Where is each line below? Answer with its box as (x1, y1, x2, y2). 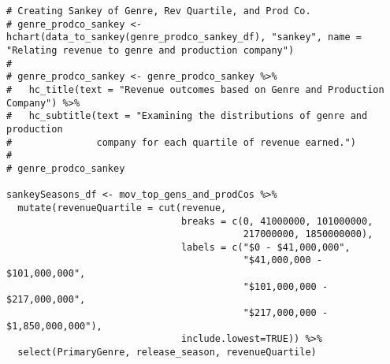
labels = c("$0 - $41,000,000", (180, 241, 351, 253)
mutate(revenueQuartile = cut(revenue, (17, 202, 227, 214)
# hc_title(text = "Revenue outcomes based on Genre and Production (6, 84, 384, 95)
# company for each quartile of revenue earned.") (6, 136, 356, 148)
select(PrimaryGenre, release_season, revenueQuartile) (17, 347, 317, 358)
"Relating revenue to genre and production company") (6, 44, 295, 56)
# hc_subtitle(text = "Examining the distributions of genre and (6, 110, 368, 122)
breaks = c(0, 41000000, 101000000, (180, 215, 373, 227)
